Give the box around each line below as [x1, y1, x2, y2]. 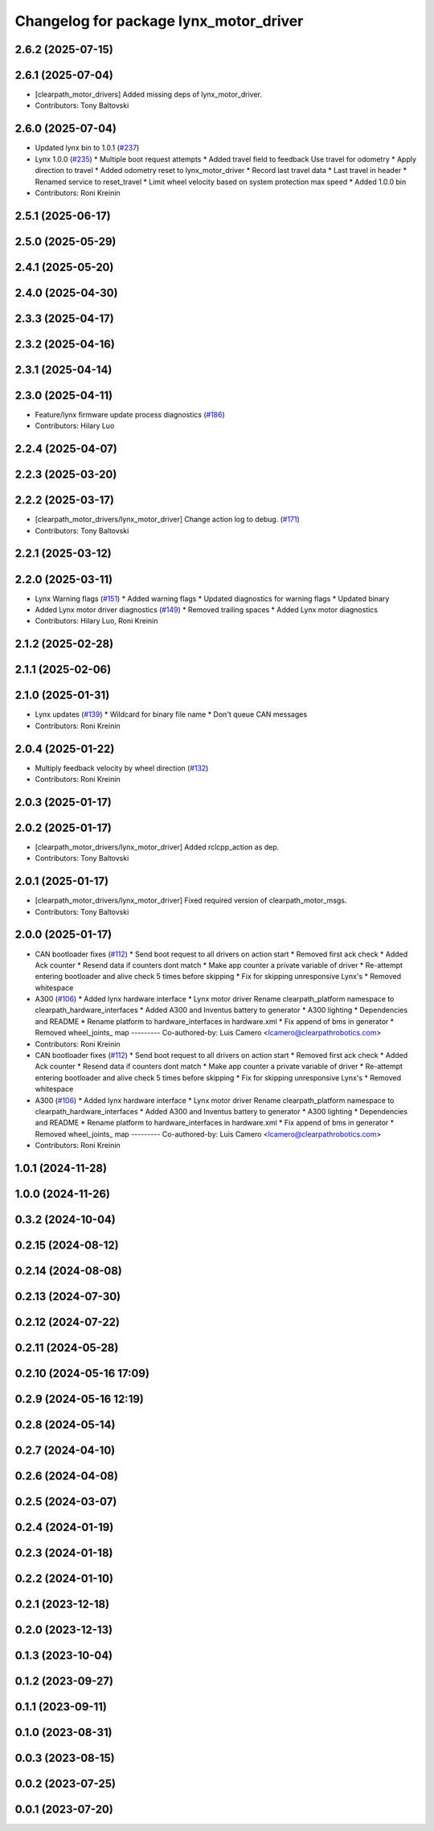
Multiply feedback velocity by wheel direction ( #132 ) [35, 763, 209, 772]
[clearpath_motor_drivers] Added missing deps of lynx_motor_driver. [35, 89, 263, 100]
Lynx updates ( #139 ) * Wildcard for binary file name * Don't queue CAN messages [35, 710, 308, 719]
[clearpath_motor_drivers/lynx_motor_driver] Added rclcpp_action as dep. [35, 841, 280, 852]
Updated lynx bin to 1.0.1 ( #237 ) [35, 143, 140, 153]
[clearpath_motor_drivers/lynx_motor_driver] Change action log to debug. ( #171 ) [35, 515, 301, 525]
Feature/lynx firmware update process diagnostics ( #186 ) [35, 409, 225, 419]
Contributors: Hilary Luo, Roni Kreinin [35, 616, 158, 626]
